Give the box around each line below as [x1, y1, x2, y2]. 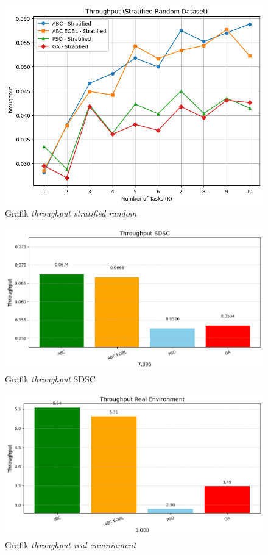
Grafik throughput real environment [5, 538, 136, 551]
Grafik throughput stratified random [5, 207, 137, 220]
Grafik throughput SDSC [5, 373, 96, 385]
